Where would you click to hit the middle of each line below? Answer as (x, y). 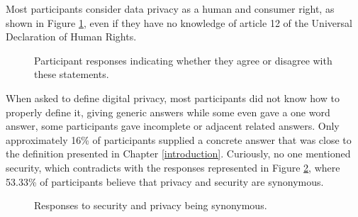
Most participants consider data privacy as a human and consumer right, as (170, 9)
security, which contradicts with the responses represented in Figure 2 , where (173, 167)
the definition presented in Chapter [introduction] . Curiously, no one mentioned (178, 154)
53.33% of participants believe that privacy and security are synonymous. (165, 181)
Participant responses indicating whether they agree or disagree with (183, 60)
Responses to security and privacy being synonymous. (151, 205)
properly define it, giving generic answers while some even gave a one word (168, 112)
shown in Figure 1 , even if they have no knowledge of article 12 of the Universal (179, 22)
